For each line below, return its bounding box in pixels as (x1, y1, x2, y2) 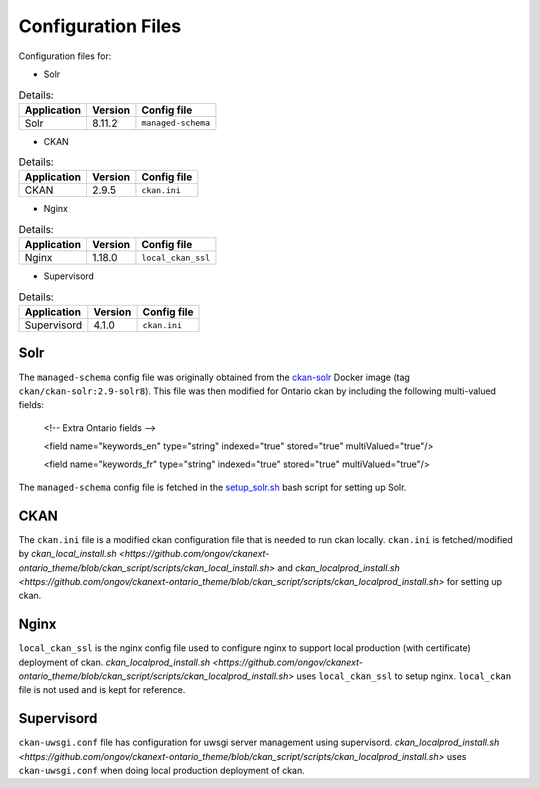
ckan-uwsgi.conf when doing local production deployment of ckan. (18, 765, 305, 777)
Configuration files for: (18, 50, 112, 62)
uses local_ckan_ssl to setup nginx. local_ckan (296, 670, 512, 682)
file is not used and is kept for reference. (18, 684, 186, 696)
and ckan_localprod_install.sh (276, 561, 400, 574)
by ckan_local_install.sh (18, 548, 117, 560)
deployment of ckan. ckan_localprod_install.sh (18, 656, 211, 668)
